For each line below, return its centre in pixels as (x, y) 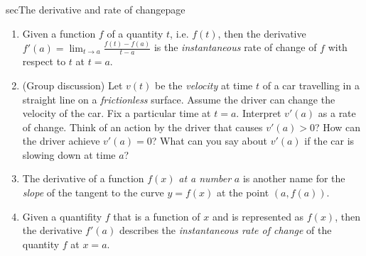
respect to (44, 61)
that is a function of (157, 216)
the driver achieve (61, 141)
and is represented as (258, 216)
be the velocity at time (204, 85)
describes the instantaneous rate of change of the (225, 230)
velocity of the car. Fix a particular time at (117, 113)
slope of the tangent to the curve (93, 193)
